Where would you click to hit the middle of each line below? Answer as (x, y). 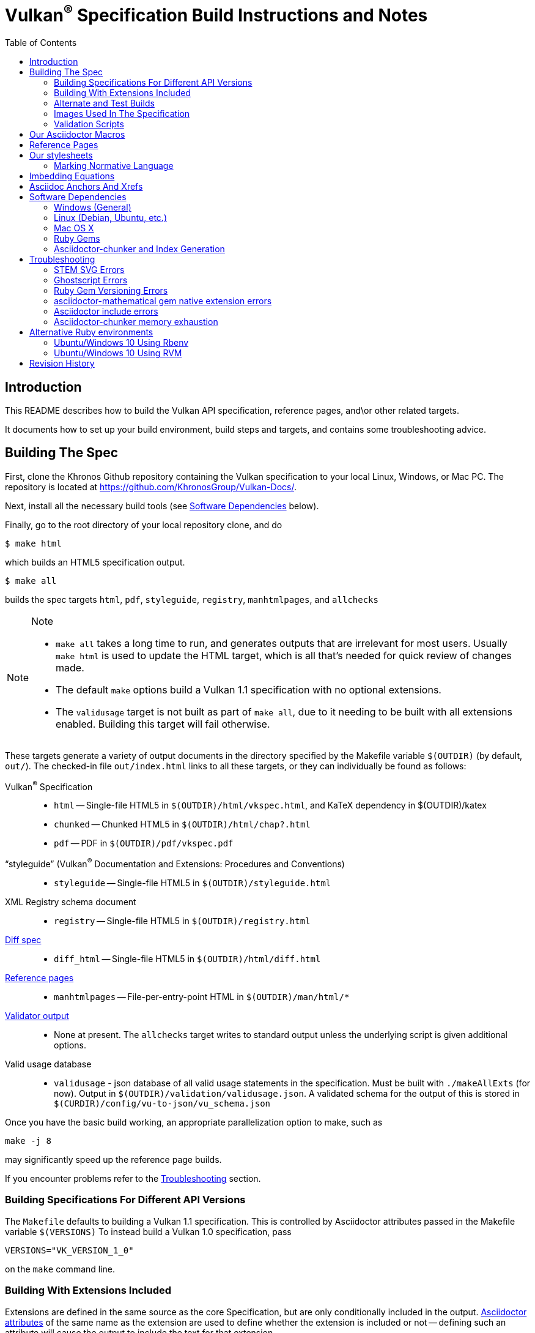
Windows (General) (93, 207)
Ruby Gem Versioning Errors (111, 291)
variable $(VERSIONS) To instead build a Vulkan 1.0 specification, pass (148, 1231)
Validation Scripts (89, 124)
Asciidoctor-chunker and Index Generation (139, 249)
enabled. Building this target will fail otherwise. (163, 724)
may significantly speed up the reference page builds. (113, 1160)
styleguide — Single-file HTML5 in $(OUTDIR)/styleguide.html (193, 883)
